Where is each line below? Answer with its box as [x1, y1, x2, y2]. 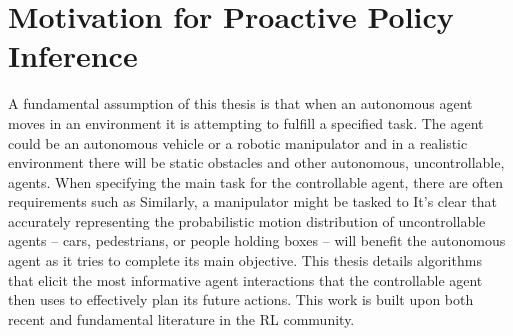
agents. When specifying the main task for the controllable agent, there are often [8, 171, 504, 192]
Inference [8, 35, 138, 76]
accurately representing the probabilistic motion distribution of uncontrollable [8, 210, 486, 231]
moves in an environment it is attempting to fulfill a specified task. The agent [8, 112, 484, 133]
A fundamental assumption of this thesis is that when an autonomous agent [8, 93, 473, 114]
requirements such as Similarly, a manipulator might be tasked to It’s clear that [8, 191, 498, 212]
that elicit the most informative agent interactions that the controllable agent [8, 269, 483, 290]
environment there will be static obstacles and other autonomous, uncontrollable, [8, 152, 505, 173]
